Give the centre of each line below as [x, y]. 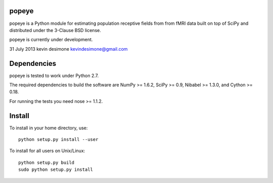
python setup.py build [47, 162]
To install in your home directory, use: [49, 128]
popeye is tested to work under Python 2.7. [54, 76]
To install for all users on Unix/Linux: [47, 151]
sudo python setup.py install [56, 170]
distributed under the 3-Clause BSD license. [55, 30]
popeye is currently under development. [51, 40]
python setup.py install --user [58, 140]
